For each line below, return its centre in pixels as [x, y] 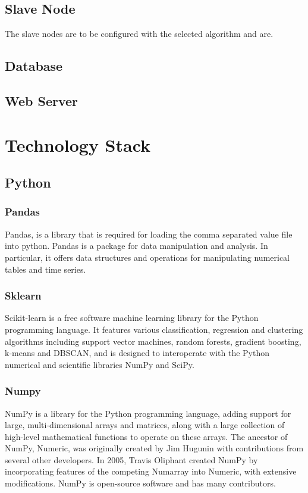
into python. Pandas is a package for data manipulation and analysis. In [136, 246]
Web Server [42, 100]
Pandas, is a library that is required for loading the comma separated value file [149, 234]
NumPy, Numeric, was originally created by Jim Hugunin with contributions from [154, 448]
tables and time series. [45, 269]
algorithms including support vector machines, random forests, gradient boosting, [153, 341]
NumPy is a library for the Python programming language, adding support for [148, 413]
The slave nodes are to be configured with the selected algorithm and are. [139, 34]
